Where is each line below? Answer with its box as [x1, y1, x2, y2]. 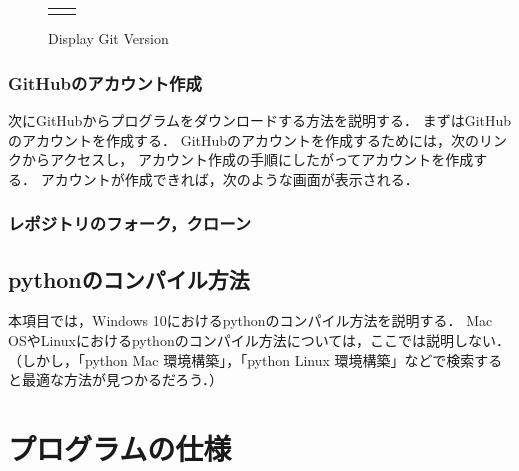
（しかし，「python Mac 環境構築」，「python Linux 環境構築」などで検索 [8, 349, 475, 370]
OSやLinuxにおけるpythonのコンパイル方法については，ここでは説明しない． [8, 330, 510, 351]
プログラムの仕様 [8, 428, 232, 469]
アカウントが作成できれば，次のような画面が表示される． [40, 168, 419, 189]
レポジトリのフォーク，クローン [8, 211, 252, 236]
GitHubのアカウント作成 [8, 70, 202, 95]
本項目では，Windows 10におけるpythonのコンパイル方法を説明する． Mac [8, 310, 493, 331]
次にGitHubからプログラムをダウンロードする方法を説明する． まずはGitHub [8, 110, 512, 131]
